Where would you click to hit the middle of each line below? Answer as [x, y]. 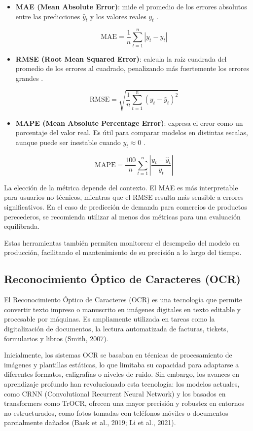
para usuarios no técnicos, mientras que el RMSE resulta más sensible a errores [124, 197]
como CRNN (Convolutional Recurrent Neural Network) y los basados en [115, 393]
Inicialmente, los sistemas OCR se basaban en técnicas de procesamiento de [118, 355]
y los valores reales [118, 16]
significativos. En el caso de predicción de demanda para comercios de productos [126, 207]
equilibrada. [22, 226]
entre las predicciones [48, 16]
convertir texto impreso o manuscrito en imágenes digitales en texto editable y [122, 309]
